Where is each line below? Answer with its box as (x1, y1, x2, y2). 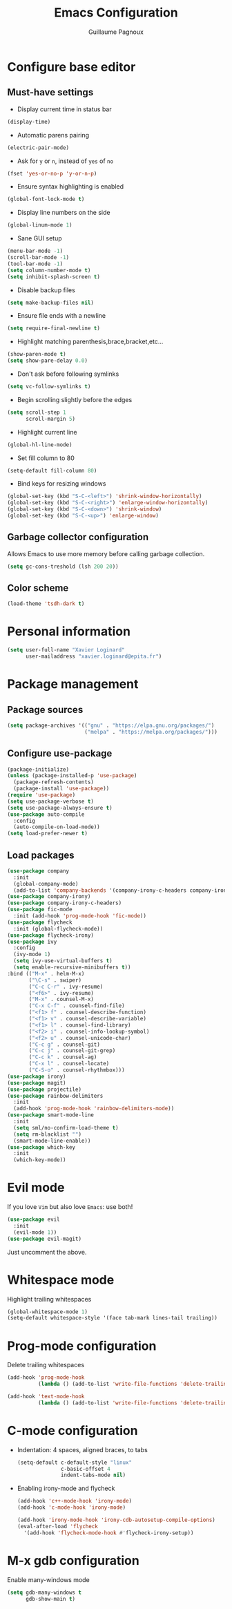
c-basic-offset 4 (61, 1465, 110, 1472)
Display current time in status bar (17, 105, 112, 113)
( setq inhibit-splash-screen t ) (7, 273, 100, 280)
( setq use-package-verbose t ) (7, 798, 95, 805)
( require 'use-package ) (7, 792, 76, 799)
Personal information (7, 624, 131, 640)
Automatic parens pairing (17, 131, 90, 139)
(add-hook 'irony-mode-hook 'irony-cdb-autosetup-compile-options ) (17, 1516, 215, 1524)
